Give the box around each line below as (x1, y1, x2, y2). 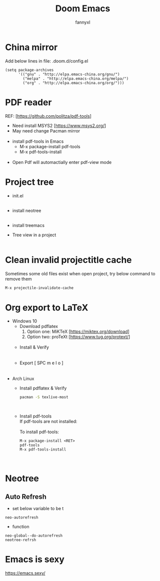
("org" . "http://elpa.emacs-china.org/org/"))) (23, 80, 125, 85)
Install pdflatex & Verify (19, 385, 67, 391)
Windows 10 (12, 318, 37, 324)
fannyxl (75, 19, 91, 25)
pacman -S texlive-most (19, 395, 69, 400)
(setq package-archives (5, 67, 54, 72)
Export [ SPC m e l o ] (19, 360, 64, 366)
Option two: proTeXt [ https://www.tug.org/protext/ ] (27, 334, 130, 340)
